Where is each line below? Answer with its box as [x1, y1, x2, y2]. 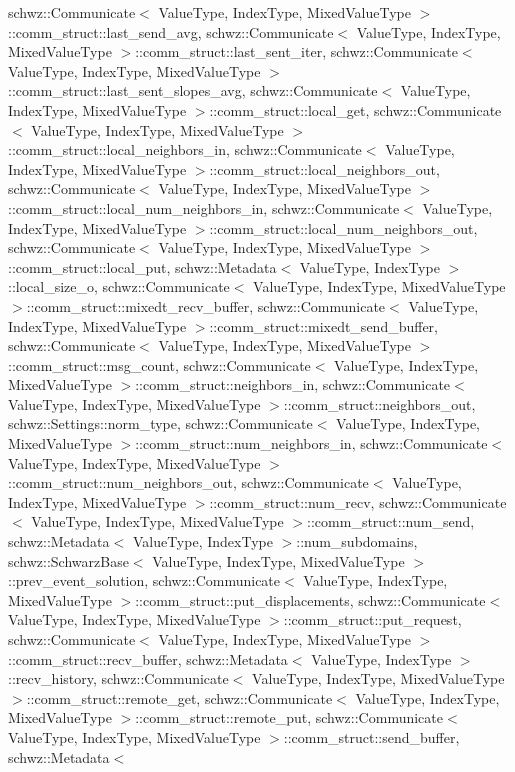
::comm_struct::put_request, [283, 609, 462, 630]
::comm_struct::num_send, [307, 511, 475, 532]
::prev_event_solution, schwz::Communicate [8, 570, 281, 591]
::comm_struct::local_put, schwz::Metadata [8, 256, 277, 277]
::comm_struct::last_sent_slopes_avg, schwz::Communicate [8, 80, 378, 101]
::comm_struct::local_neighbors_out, [209, 158, 440, 179]
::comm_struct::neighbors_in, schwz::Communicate [135, 374, 451, 395]
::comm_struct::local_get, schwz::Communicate [209, 99, 502, 120]
